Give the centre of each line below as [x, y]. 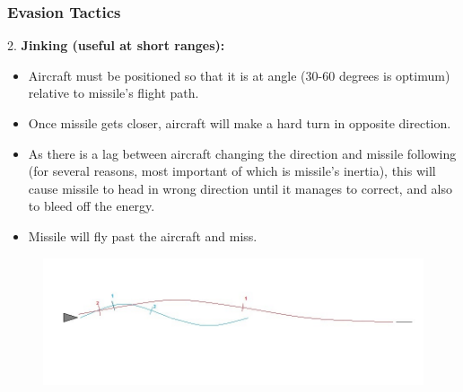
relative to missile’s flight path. [114, 93]
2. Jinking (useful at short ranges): [116, 45]
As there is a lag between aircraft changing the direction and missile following [242, 153]
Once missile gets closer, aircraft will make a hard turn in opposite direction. [240, 123]
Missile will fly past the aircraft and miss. [143, 235]
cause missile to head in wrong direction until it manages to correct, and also [240, 188]
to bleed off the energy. [92, 206]
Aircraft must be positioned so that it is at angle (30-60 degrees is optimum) [239, 75]
